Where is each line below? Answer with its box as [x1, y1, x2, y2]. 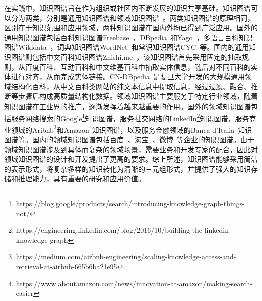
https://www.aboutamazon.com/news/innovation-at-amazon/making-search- [16, 278, 253, 288]
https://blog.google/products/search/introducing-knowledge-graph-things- [16, 198, 245, 208]
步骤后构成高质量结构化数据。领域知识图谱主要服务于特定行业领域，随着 [18, 91, 258, 102]
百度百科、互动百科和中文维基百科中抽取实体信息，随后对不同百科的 [25, 61, 251, 72]
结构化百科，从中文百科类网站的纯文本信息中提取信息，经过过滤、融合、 [11, 81, 251, 91]
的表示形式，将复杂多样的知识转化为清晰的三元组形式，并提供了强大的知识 [4, 163, 251, 174]
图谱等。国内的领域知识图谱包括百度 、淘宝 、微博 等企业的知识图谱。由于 [4, 134, 254, 145]
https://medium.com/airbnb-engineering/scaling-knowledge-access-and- [16, 251, 236, 262]
